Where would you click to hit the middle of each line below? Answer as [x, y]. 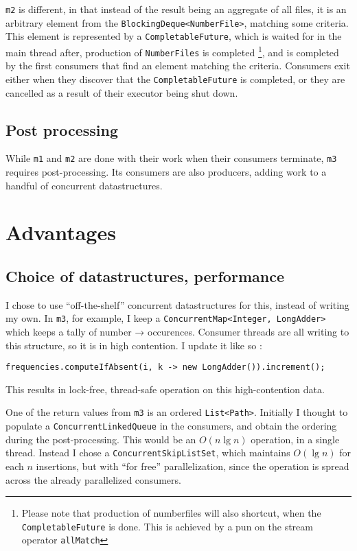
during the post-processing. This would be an [101, 439]
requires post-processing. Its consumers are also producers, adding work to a [166, 171]
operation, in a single [295, 439]
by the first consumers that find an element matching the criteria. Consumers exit [178, 66]
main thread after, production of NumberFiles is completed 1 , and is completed [172, 51]
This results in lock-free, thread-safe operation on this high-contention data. [165, 389]
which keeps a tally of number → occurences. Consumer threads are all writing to [177, 331]
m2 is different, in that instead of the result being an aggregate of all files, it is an [176, 9]
